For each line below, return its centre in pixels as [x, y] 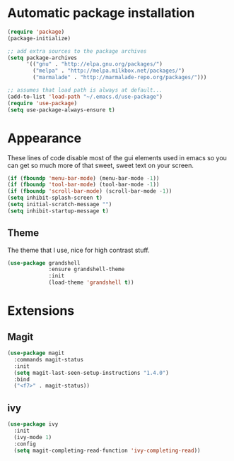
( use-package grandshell [44, 263]
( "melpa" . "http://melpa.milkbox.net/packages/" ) [109, 71]
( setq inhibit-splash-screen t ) [55, 198]
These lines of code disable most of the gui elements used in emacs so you [117, 157]
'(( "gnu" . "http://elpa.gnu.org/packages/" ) [94, 64]
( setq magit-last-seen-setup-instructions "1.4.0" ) [92, 373]
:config [25, 444]
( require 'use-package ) [42, 103]
